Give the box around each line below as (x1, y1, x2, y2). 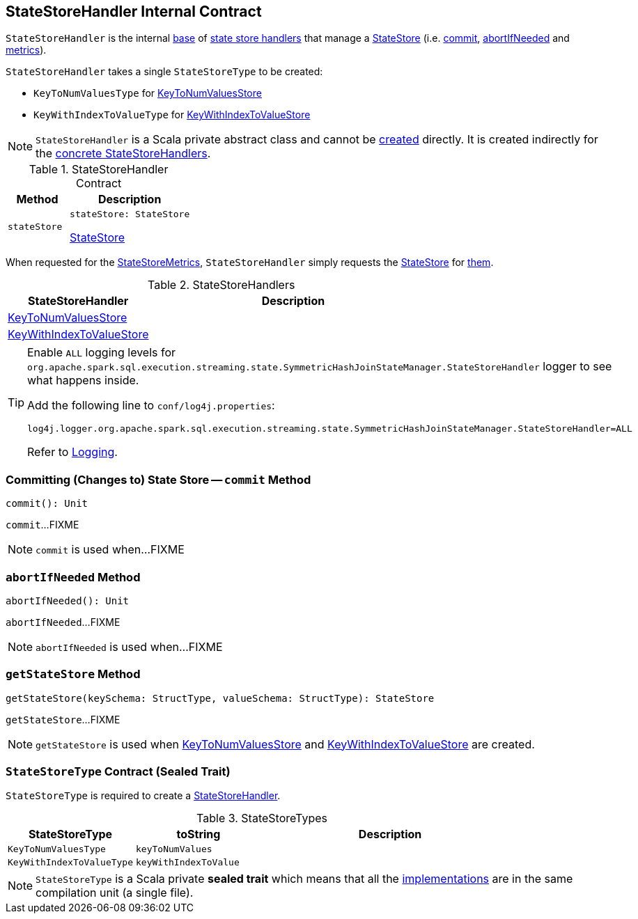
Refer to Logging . (27, 445, 118, 459)
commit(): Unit (6, 498, 88, 510)
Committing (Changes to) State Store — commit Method (6, 472, 311, 487)
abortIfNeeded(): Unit (6, 595, 130, 606)
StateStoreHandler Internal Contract (6, 3, 262, 20)
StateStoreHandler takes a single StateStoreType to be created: (6, 65, 323, 78)
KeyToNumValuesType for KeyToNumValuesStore (33, 87, 262, 100)
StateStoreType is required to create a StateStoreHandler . (6, 790, 281, 802)
